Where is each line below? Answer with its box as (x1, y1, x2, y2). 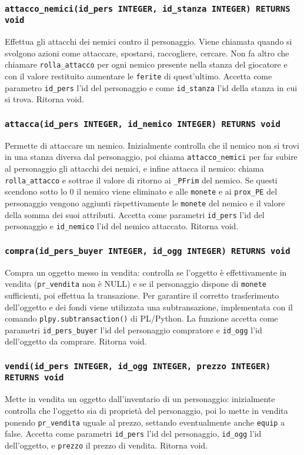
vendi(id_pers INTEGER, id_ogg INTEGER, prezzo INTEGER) (5, 361, 271, 371)
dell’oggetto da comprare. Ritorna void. (5, 335, 147, 347)
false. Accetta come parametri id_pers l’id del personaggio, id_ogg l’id (5, 427, 262, 440)
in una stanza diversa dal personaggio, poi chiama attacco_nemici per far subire (5, 150, 298, 163)
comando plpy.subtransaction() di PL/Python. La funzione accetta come (5, 312, 278, 324)
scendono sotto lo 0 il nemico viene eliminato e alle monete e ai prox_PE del (5, 185, 278, 198)
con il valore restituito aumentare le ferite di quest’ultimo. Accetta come (5, 70, 272, 82)
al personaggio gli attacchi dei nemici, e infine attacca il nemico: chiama (5, 162, 264, 175)
